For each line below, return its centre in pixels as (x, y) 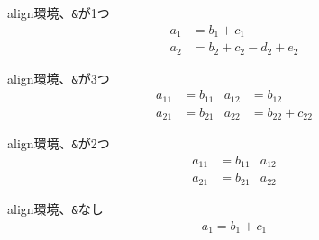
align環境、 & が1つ (59, 13)
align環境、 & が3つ (59, 78)
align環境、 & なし (55, 208)
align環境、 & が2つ (59, 143)
